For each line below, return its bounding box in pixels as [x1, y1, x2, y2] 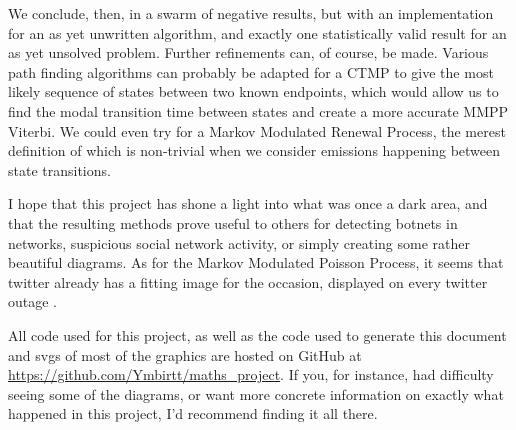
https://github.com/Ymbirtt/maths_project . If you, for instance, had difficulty [8, 364, 494, 385]
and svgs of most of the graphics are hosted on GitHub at [8, 344, 362, 365]
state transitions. [8, 159, 111, 180]
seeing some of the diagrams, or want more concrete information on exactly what [8, 383, 504, 404]
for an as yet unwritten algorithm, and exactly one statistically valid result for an [8, 22, 507, 43]
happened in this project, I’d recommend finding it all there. [8, 403, 378, 424]
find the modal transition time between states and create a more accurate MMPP [8, 100, 509, 121]
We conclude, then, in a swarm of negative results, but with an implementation [8, 3, 494, 23]
